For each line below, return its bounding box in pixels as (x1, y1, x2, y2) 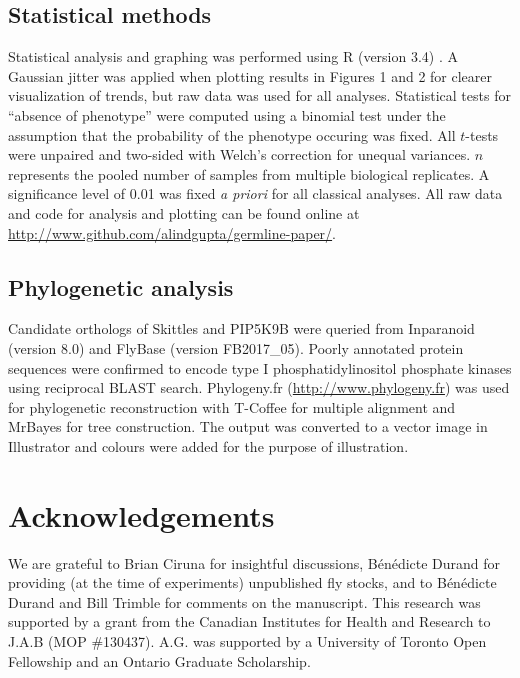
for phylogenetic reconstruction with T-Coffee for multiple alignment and (8, 396, 456, 417)
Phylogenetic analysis (8, 271, 234, 302)
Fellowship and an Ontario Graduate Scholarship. (8, 650, 311, 671)
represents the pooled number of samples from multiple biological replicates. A (8, 163, 490, 184)
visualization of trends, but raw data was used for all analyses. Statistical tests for (8, 85, 511, 106)
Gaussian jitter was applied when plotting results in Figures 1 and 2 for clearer (8, 65, 493, 86)
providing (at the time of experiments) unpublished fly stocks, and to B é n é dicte (8, 572, 497, 593)
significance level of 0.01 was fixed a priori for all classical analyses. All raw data (8, 183, 503, 204)
